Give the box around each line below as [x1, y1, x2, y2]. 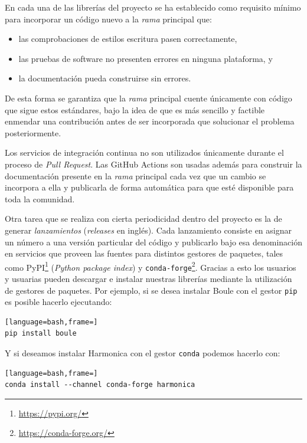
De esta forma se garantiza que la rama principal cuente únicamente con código [5, 91, 292, 104]
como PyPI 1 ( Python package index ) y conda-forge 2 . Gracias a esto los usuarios [5, 259, 296, 273]
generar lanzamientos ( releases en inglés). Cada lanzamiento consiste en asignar [5, 224, 292, 236]
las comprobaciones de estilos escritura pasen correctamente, [18, 32, 237, 45]
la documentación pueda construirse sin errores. [18, 72, 191, 84]
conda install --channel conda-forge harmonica [5, 380, 195, 389]
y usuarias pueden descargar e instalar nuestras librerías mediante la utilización [5, 273, 292, 284]
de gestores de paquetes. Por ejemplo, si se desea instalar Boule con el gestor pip [5, 284, 298, 296]
